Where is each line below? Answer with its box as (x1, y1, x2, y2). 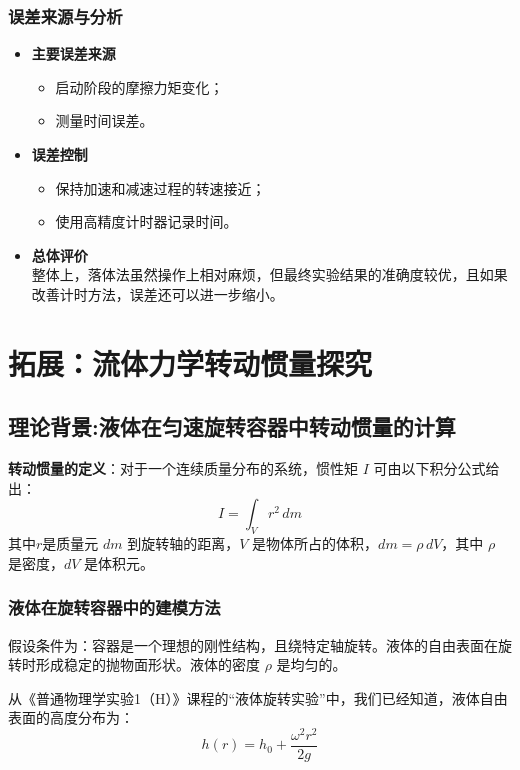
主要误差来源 (31, 43, 116, 64)
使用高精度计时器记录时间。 (55, 211, 238, 232)
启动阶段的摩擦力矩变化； (55, 76, 224, 97)
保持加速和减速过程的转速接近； (55, 177, 266, 198)
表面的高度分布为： (8, 707, 134, 728)
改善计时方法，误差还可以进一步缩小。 (31, 283, 284, 304)
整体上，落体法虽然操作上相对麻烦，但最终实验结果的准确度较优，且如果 (31, 264, 508, 285)
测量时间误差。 (55, 110, 154, 131)
